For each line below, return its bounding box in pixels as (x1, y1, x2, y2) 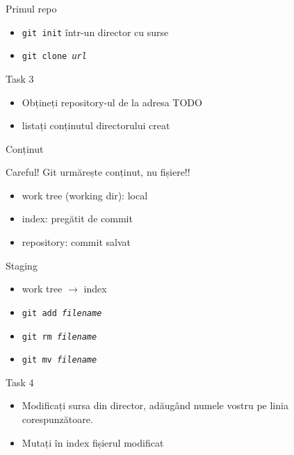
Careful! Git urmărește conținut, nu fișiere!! (6, 165, 190, 179)
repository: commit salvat (22, 235, 131, 249)
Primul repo (6, 1, 57, 15)
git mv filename (22, 355, 97, 365)
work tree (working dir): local (22, 188, 148, 202)
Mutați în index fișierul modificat (22, 435, 164, 449)
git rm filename (22, 331, 97, 342)
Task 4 (6, 374, 34, 389)
